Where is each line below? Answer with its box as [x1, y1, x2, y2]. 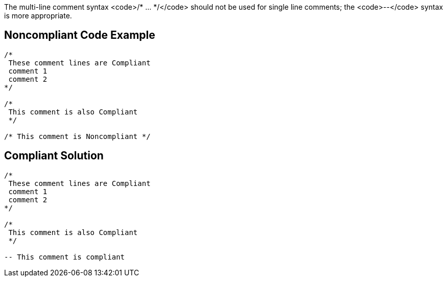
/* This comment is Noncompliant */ [4, 132, 151, 140]
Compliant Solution [4, 149, 104, 162]
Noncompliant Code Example [4, 29, 155, 42]
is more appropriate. [4, 11, 72, 20]
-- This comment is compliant [4, 252, 125, 261]
